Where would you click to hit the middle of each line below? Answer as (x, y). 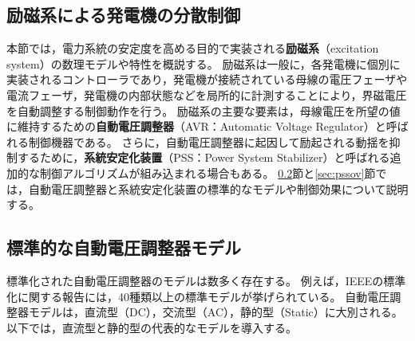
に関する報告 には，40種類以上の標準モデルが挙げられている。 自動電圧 (204, 296)
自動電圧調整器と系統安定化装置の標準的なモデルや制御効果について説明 (218, 188)
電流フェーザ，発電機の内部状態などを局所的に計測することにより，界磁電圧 (207, 94)
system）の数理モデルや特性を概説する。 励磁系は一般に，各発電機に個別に (204, 63)
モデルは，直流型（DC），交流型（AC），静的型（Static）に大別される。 (215, 312)
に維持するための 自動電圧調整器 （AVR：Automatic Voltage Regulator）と (196, 126)
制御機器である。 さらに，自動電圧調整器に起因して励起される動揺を (209, 141)
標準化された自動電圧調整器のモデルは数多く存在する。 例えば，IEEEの (195, 280)
